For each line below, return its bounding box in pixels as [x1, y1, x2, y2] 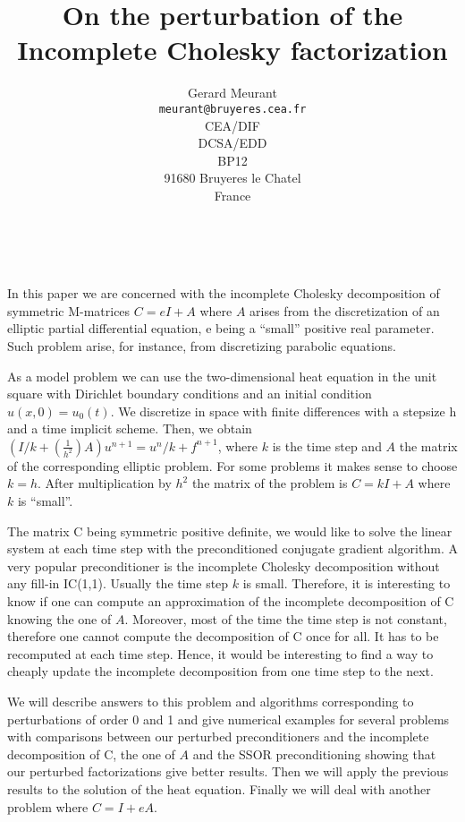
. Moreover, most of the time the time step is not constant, [124, 609, 447, 628]
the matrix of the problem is [191, 474, 348, 492]
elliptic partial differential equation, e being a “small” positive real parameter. [7, 319, 435, 338]
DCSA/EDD [198, 133, 267, 152]
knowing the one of [7, 609, 112, 628]
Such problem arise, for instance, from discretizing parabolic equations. [7, 336, 396, 355]
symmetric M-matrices [7, 301, 131, 320]
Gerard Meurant [188, 83, 277, 102]
